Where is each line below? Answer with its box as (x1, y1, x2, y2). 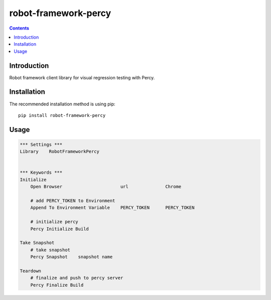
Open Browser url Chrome (30, 184, 182, 190)
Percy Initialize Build (30, 226, 89, 232)
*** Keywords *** (20, 170, 63, 176)
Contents (9, 25, 30, 31)
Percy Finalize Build (30, 282, 84, 288)
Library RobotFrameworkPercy (20, 148, 100, 155)
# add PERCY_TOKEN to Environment (30, 198, 115, 204)
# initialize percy (30, 219, 79, 225)
